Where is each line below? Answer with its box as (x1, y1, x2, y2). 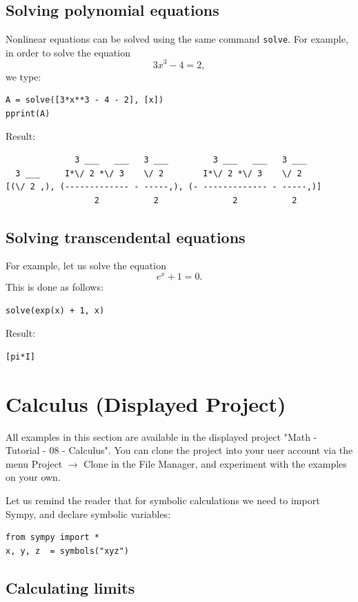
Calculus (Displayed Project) (6, 389, 286, 417)
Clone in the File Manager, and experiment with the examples (83, 456, 347, 470)
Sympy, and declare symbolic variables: (6, 506, 171, 521)
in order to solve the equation (6, 45, 130, 59)
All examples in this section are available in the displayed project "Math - (6, 429, 317, 444)
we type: (6, 69, 41, 83)
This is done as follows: (6, 280, 103, 294)
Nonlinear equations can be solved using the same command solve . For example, (6, 32, 348, 46)
